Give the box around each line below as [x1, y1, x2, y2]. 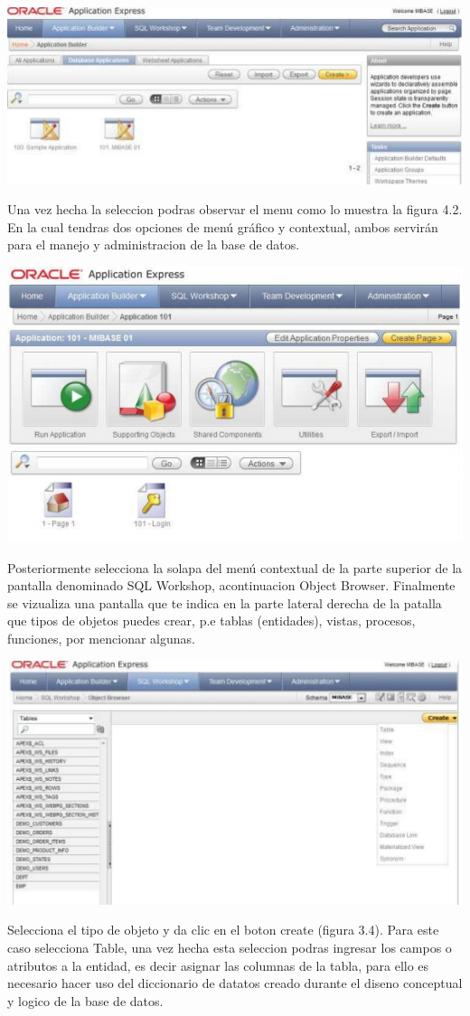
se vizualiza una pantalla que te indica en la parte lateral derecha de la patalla [7, 593, 442, 612]
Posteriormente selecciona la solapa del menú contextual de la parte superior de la [7, 558, 463, 577]
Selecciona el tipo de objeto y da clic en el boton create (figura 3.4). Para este [7, 920, 439, 939]
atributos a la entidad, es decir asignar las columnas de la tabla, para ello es [7, 955, 429, 974]
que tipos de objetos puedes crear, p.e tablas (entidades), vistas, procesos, [7, 611, 416, 630]
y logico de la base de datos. [7, 991, 164, 1010]
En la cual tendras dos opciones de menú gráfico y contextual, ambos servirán [7, 217, 438, 236]
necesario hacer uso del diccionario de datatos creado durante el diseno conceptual [7, 974, 463, 992]
